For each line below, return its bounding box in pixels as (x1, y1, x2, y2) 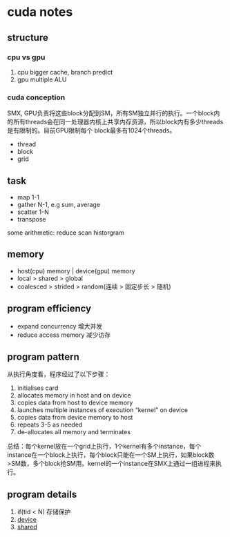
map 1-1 (17, 193, 40, 201)
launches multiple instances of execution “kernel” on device (17, 406, 189, 414)
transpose (17, 215, 46, 223)
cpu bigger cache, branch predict (17, 68, 113, 76)
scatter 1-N (17, 208, 50, 216)
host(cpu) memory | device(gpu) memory (17, 266, 136, 275)
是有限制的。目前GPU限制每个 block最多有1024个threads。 (7, 126, 176, 135)
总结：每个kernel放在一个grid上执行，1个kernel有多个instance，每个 (7, 442, 202, 451)
